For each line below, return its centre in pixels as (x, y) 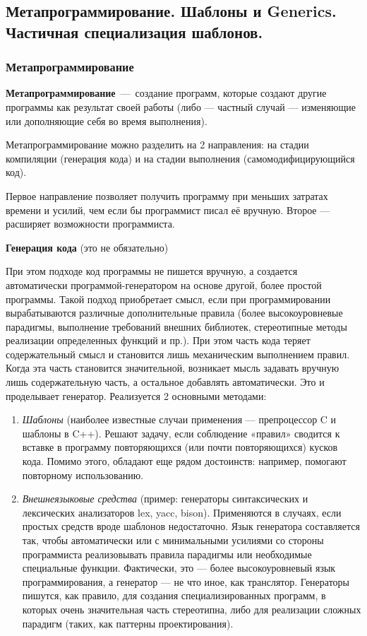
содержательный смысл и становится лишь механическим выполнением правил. (178, 354)
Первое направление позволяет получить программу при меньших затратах (167, 195)
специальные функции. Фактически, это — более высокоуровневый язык (179, 568)
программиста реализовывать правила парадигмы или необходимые (167, 554)
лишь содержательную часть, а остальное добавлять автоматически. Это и (165, 382)
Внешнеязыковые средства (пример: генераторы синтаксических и (165, 499)
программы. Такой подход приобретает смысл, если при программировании (168, 299)
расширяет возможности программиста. (90, 224)
